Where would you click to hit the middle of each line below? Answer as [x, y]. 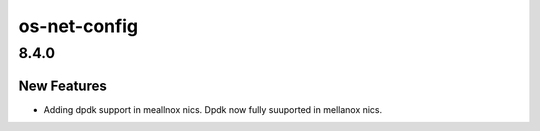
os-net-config [78, 26]
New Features [62, 85]
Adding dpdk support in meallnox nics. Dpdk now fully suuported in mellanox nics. [213, 109]
